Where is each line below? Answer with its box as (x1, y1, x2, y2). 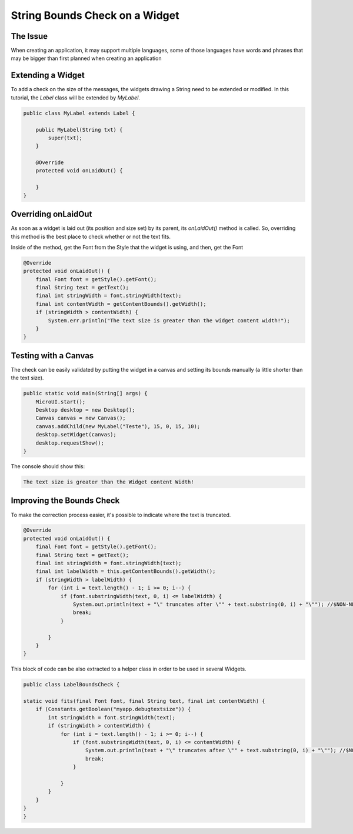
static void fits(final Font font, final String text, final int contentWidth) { (23, 698, 266, 705)
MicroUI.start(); (35, 398, 86, 405)
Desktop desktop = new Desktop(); (35, 406, 135, 413)
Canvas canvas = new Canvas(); (35, 415, 126, 422)
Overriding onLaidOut (11, 209, 92, 219)
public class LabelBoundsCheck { (23, 681, 120, 688)
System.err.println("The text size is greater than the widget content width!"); (48, 317, 291, 323)
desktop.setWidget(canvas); (35, 431, 117, 438)
